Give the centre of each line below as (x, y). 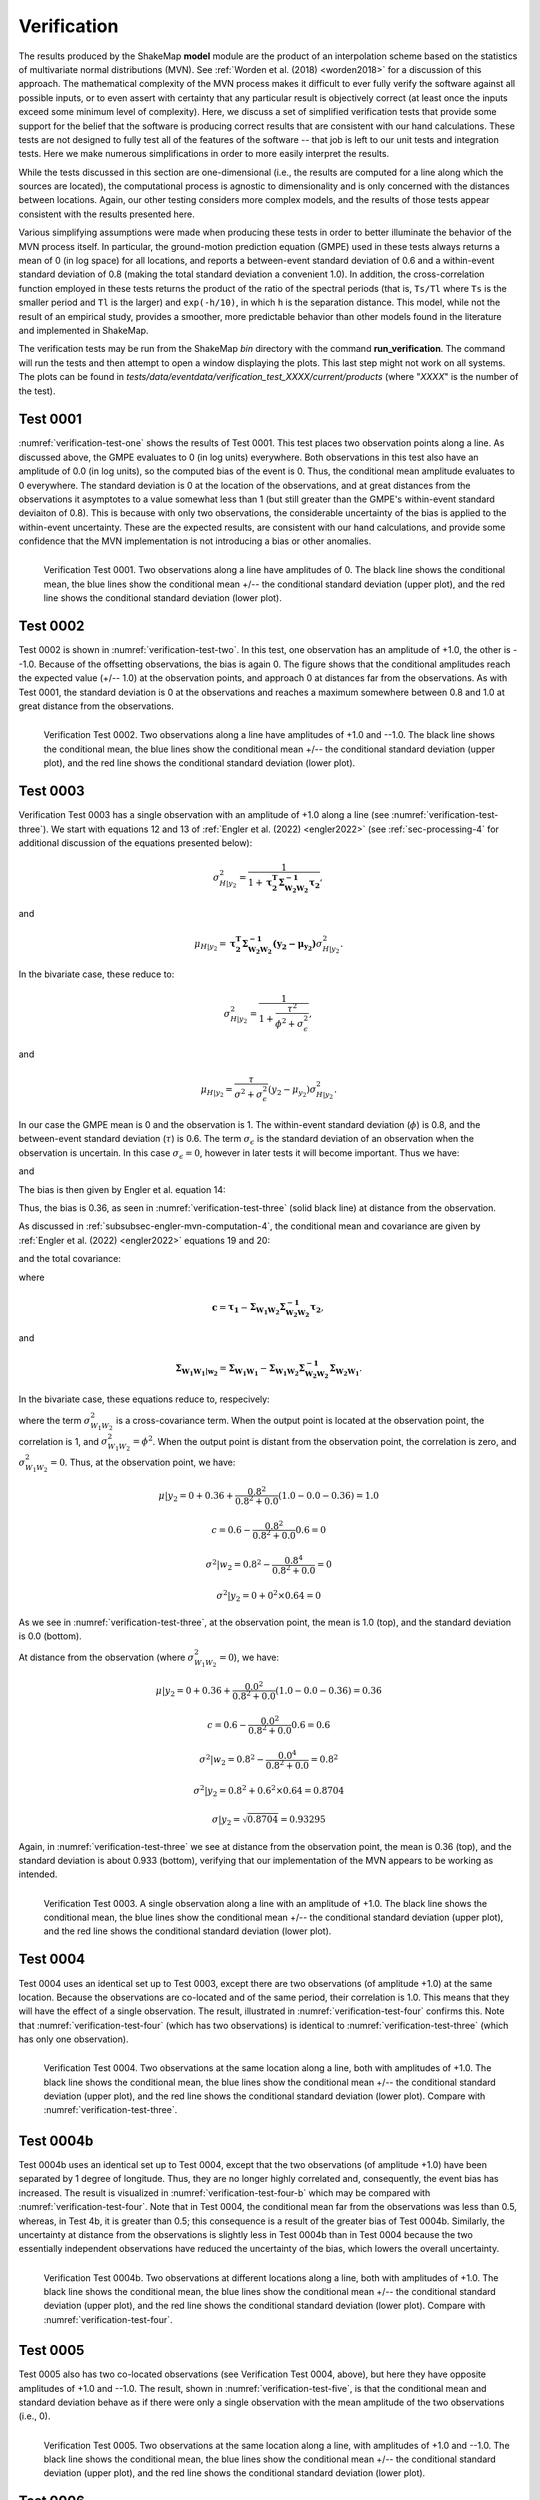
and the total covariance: (70, 1259)
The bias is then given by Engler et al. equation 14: (122, 1189)
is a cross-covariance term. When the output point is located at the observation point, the (300, 1420)
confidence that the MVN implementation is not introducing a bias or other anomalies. (195, 541)
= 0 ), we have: (249, 1657)
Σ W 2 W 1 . (346, 1370)
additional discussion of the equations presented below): (135, 843)
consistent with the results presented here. (106, 214)
